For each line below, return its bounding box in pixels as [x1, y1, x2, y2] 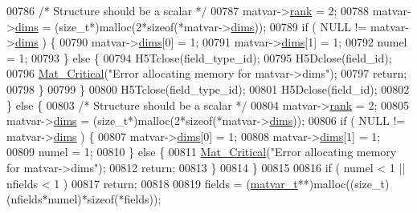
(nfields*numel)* [6, 191, 88, 207]
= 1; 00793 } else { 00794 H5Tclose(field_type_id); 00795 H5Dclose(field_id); [6, 49, 392, 66]
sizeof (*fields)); [87, 191, 161, 207]
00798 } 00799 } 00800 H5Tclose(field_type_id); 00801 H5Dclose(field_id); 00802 [6, 80, 410, 97]
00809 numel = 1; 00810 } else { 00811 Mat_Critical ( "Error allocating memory [6, 143, 397, 160]
